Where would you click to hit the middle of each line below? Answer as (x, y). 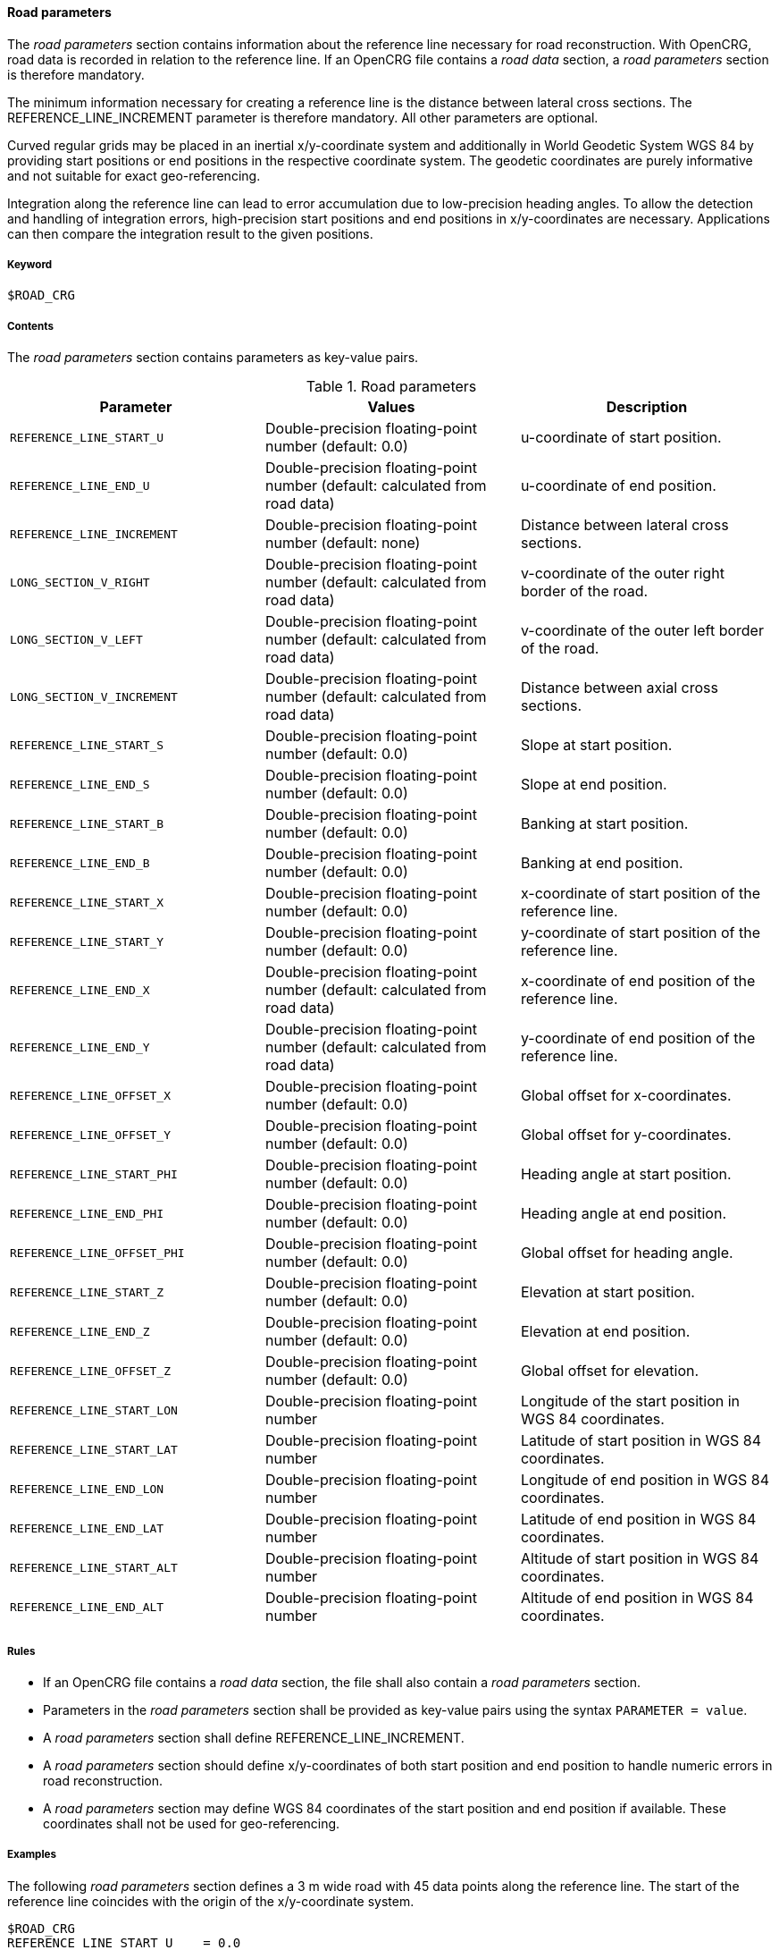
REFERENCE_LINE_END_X (80, 990)
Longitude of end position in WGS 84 (645, 1480)
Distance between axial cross (619, 688)
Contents (30, 326)
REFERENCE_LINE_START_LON (94, 1410)
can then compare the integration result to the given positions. (190, 233)
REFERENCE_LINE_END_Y (80, 1047)
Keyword (30, 265)
